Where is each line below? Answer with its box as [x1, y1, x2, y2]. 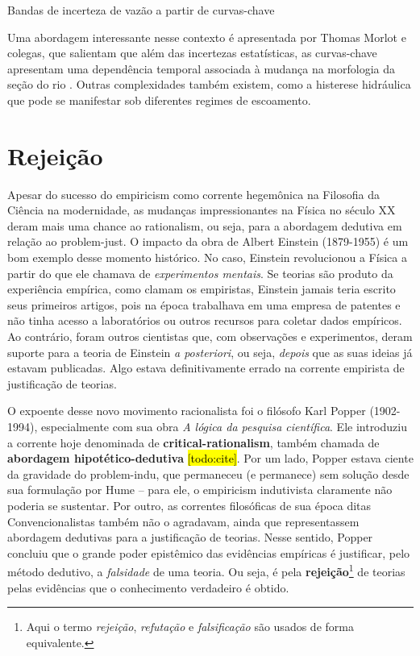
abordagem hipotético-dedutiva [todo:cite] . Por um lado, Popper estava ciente [7, 450, 414, 467]
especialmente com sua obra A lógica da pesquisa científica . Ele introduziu [40, 418, 407, 434]
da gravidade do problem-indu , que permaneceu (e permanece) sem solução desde [7, 465, 410, 482]
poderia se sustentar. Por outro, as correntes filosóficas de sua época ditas [7, 496, 372, 513]
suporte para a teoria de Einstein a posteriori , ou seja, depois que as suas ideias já [7, 343, 413, 360]
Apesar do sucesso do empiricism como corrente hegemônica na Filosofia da [7, 185, 380, 202]
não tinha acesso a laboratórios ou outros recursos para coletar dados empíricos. [7, 312, 402, 329]
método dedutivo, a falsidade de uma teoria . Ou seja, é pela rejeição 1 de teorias [7, 561, 405, 579]
